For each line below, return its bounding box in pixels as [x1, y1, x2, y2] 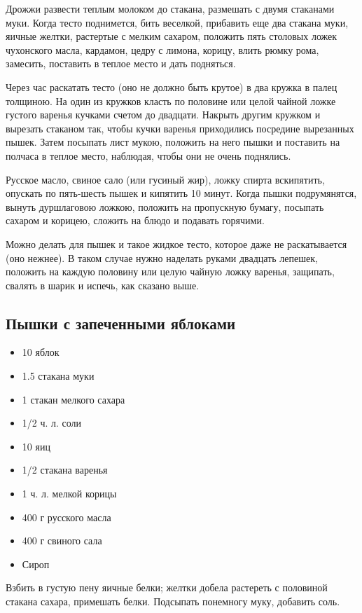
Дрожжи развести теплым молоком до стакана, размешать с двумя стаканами [6, 1, 335, 15]
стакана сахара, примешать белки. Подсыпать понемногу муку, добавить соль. [6, 594, 340, 609]
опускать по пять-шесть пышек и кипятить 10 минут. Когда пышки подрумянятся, [6, 186, 357, 200]
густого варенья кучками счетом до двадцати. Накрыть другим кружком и [6, 107, 321, 122]
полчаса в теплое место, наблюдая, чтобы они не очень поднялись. [6, 148, 291, 163]
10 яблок [22, 345, 60, 359]
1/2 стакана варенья [22, 462, 108, 477]
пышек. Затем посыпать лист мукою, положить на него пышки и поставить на [6, 135, 340, 149]
